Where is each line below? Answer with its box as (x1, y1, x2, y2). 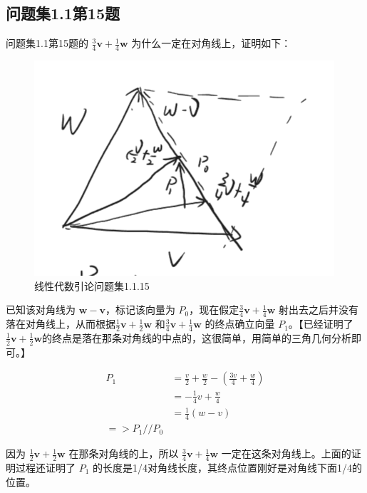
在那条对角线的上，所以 (68, 446, 179, 461)
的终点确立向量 (205, 316, 275, 331)
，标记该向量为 (105, 302, 175, 317)
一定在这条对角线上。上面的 (221, 446, 351, 461)
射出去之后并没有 (279, 302, 359, 317)
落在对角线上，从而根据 (6, 316, 115, 331)
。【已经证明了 (288, 316, 353, 331)
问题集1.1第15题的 (6, 36, 88, 51)
